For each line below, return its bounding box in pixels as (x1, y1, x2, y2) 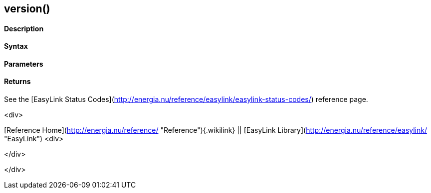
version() (4, 2, 50, 15)
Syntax (4, 42, 28, 51)
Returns (4, 77, 31, 86)
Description (4, 24, 44, 33)
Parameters (4, 59, 43, 68)
